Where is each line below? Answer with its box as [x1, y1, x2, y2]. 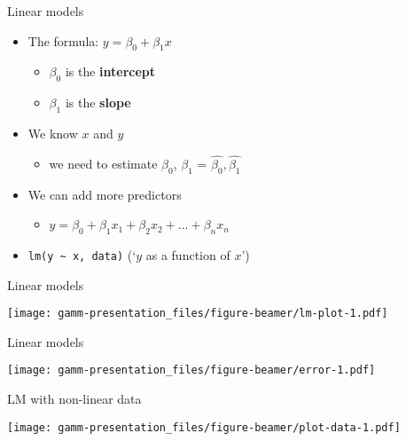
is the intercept [65, 62, 156, 81]
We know [27, 123, 78, 142]
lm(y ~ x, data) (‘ [27, 245, 137, 264]
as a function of [145, 245, 230, 264]
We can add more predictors [27, 185, 182, 203]
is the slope [65, 93, 131, 112]
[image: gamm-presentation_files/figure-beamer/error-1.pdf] [7, 364, 376, 377]
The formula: [27, 31, 99, 50]
